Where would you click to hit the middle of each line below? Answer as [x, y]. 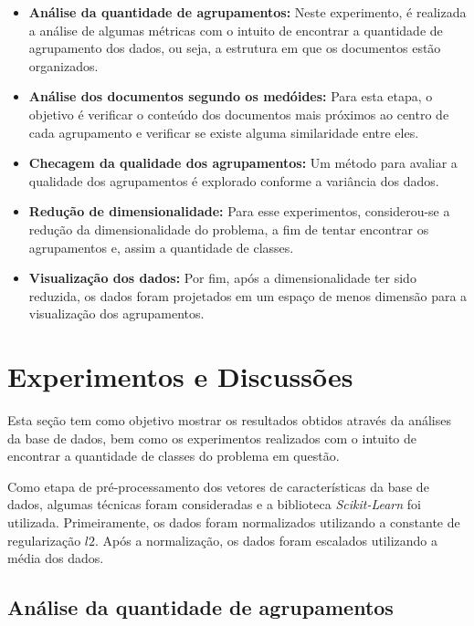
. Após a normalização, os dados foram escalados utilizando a [266, 540]
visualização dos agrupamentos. [116, 313]
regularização [44, 540]
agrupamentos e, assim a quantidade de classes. [161, 247]
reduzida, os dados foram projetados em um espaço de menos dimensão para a [248, 295]
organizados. [63, 65]
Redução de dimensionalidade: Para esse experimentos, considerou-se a [239, 211]
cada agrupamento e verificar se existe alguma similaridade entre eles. [224, 132]
